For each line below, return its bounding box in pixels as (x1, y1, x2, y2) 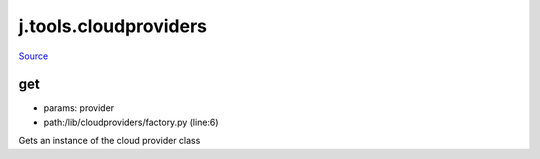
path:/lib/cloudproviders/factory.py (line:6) (43, 116, 219, 128)
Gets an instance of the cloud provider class (18, 135, 201, 147)
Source (18, 50, 49, 62)
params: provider (43, 102, 115, 114)
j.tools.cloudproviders (18, 15, 208, 37)
